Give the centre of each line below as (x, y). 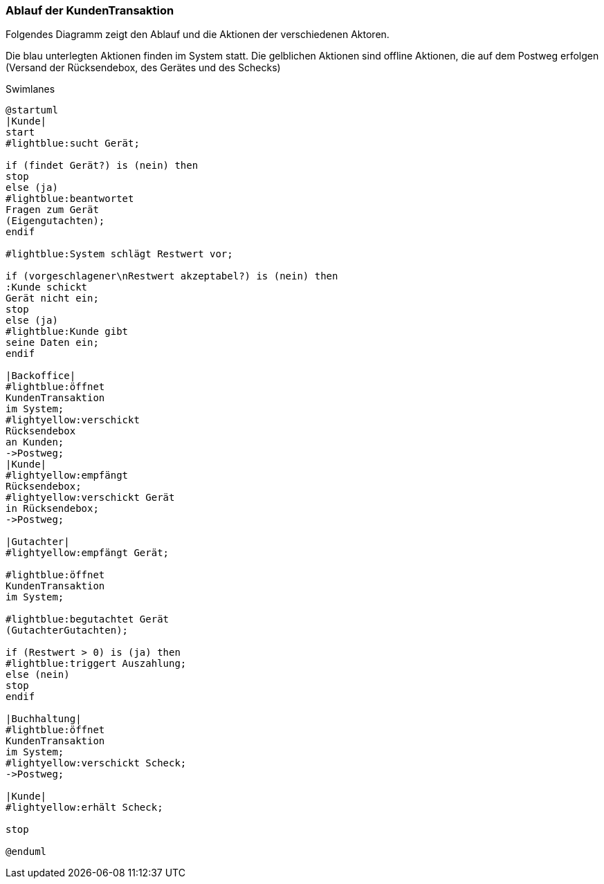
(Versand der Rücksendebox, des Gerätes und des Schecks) (143, 68)
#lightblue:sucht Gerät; (73, 144)
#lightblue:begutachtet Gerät (88, 619)
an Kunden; (35, 442)
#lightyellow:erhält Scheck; (84, 808)
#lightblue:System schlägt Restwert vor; (119, 254)
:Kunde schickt (47, 287)
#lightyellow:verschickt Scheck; (96, 763)
